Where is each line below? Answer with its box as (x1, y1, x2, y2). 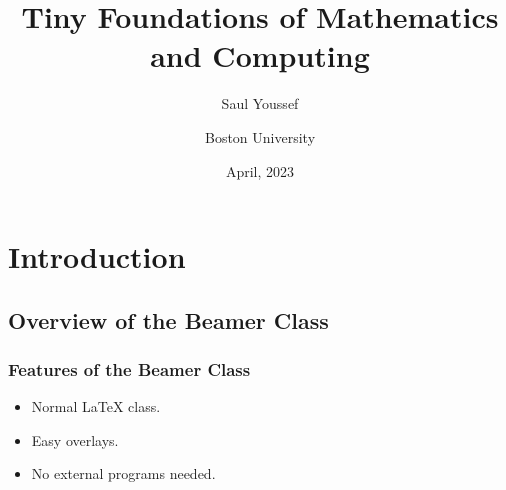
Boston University (204, 126, 316, 147)
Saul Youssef (221, 93, 299, 114)
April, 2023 (225, 160, 295, 181)
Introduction (8, 236, 186, 277)
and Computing (150, 35, 370, 76)
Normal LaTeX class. (31, 396, 161, 417)
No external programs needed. (31, 463, 216, 484)
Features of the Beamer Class (8, 356, 251, 381)
